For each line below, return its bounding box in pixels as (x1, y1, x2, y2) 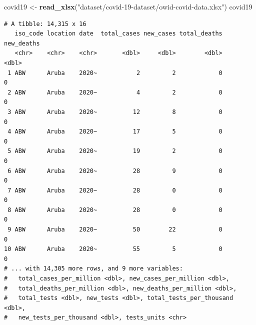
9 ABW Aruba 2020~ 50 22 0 (7, 226, 222, 233)
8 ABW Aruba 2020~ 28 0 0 (7, 206, 222, 213)
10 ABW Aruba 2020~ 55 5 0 (4, 245, 222, 253)
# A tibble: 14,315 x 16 (4, 20, 86, 27)
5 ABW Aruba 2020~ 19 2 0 (7, 147, 222, 155)
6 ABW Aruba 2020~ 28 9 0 (7, 167, 222, 174)
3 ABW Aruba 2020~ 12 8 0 (7, 108, 222, 115)
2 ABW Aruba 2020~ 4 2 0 (7, 88, 222, 96)
